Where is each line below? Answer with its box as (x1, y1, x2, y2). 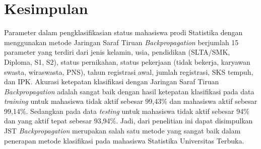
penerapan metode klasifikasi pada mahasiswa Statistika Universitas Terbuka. (4, 135, 244, 145)
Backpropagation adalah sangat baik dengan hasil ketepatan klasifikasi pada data (4, 86, 254, 96)
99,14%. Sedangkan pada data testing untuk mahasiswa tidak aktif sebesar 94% (4, 105, 249, 116)
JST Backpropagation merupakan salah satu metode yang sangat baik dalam (4, 125, 241, 136)
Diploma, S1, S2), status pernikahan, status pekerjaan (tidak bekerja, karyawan (4, 56, 250, 67)
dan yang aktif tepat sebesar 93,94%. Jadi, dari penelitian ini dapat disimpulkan (4, 115, 253, 126)
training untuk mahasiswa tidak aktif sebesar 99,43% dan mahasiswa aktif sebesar (4, 96, 257, 106)
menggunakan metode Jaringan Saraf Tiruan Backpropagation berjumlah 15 (4, 37, 239, 47)
